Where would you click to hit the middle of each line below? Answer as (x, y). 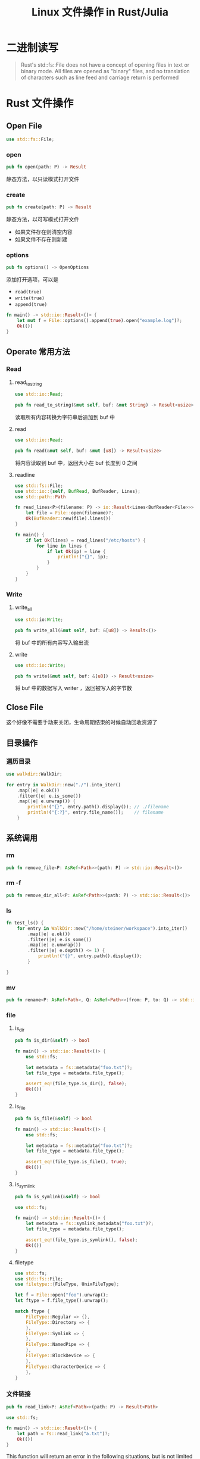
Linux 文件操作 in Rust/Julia (100, 12)
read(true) (28, 292)
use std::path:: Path (40, 497)
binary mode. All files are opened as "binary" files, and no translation (105, 71)
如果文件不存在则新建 (41, 239)
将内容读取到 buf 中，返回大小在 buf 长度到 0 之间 (76, 463)
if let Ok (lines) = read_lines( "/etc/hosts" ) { (86, 540)
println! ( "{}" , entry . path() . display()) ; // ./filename (98, 807)
